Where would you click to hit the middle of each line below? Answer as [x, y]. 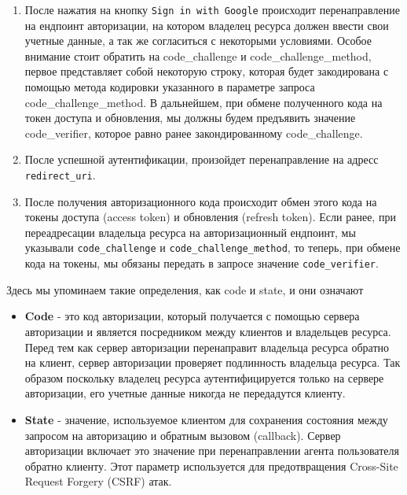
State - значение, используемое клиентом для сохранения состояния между [206, 419]
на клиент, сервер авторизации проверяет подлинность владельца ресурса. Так [213, 362]
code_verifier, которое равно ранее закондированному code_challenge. [194, 133]
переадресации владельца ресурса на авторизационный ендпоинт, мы [190, 232]
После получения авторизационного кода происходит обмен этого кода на [201, 201]
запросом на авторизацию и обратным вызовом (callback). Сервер [183, 435]
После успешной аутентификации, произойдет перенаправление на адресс [202, 159]
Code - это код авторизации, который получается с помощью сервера [192, 316]
